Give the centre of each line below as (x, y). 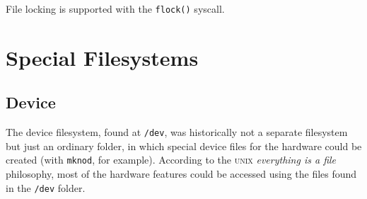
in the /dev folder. (46, 187)
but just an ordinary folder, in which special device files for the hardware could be (184, 146)
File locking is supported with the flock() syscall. (115, 8)
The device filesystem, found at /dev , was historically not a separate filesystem (177, 132)
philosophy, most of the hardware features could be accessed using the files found (181, 174)
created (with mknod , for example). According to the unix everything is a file (171, 160)
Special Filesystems (102, 57)
